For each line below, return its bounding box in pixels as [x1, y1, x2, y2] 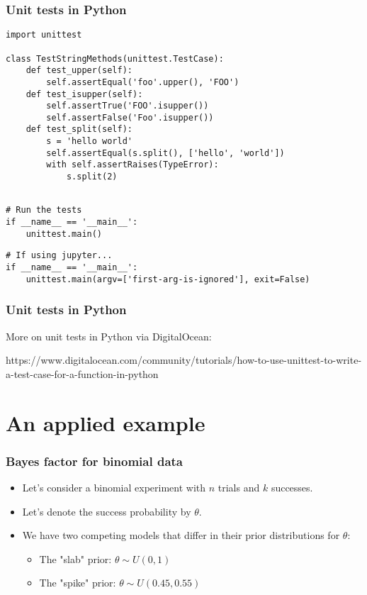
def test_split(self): [26, 124, 132, 135]
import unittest [6, 30, 82, 40]
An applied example [6, 408, 205, 437]
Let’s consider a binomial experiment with [22, 479, 206, 494]
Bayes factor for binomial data [6, 452, 183, 469]
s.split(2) [66, 172, 118, 182]
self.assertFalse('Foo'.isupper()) [46, 112, 214, 123]
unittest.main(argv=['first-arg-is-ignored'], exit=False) [26, 274, 310, 284]
